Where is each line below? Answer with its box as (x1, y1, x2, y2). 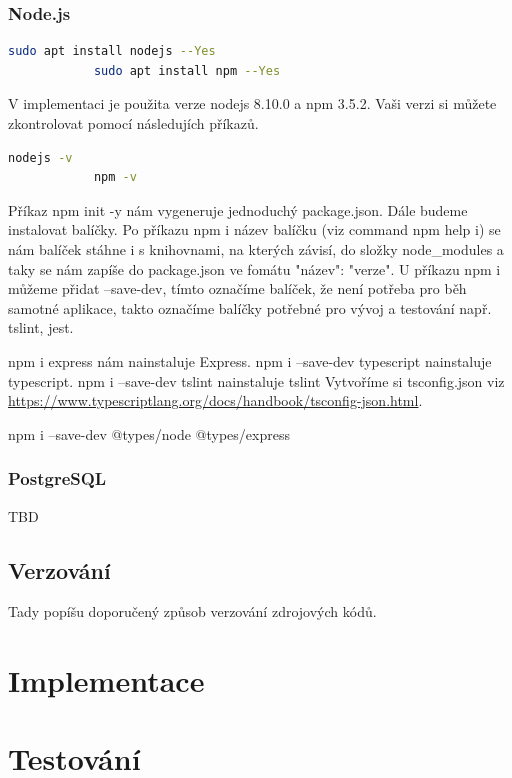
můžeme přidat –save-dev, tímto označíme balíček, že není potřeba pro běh (8, 278, 467, 299)
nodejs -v (8, 150, 73, 165)
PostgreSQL (8, 466, 107, 491)
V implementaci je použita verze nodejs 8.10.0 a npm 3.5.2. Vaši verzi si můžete (8, 93, 497, 114)
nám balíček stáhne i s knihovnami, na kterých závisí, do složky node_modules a (8, 238, 504, 259)
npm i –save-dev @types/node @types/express (8, 423, 290, 444)
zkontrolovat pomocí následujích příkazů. (8, 113, 259, 133)
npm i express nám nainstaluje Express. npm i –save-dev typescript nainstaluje (8, 350, 492, 371)
